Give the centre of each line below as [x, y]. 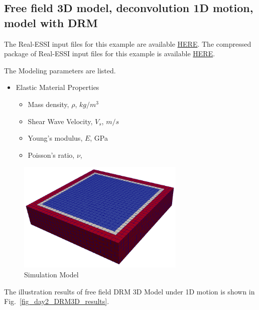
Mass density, [48, 104]
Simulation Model [51, 274]
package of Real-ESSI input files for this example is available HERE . [110, 54]
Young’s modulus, [55, 138]
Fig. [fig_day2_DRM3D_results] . [57, 301]
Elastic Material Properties [57, 87]
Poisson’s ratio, [51, 154]
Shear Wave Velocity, [60, 121]
